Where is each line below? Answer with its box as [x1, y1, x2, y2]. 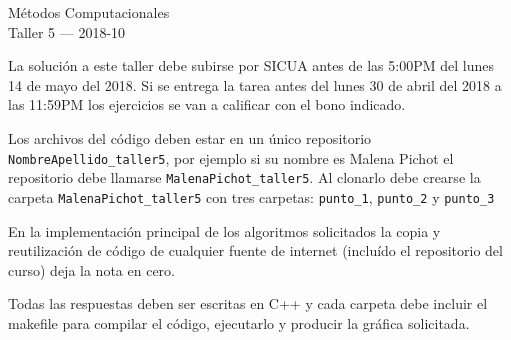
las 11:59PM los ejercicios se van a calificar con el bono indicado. [8, 94, 406, 115]
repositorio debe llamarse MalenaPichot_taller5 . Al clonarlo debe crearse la [8, 167, 481, 188]
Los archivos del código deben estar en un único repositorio [8, 127, 372, 148]
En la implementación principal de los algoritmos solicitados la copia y [8, 220, 441, 241]
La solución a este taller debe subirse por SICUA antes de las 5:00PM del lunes [8, 55, 494, 76]
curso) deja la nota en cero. [8, 259, 175, 280]
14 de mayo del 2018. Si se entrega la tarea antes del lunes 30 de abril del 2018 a [8, 74, 502, 95]
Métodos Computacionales [8, 2, 170, 22]
